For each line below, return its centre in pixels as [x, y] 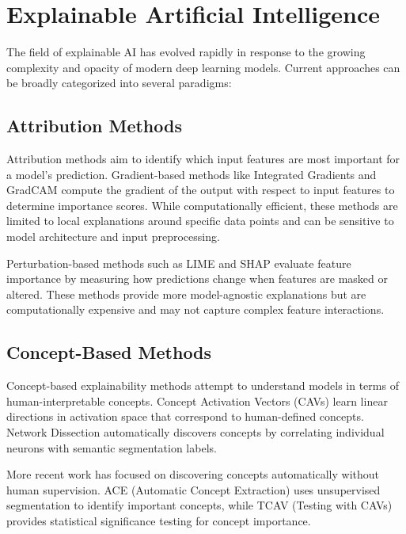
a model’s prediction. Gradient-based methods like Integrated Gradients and [192, 174]
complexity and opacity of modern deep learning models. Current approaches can [203, 67]
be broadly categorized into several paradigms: [119, 83]
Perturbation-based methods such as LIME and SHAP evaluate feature [179, 263]
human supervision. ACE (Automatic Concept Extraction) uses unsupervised [194, 489]
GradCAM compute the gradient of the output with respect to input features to [201, 190]
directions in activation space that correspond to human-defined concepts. [185, 416]
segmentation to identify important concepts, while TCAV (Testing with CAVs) [199, 505]
